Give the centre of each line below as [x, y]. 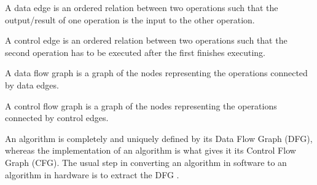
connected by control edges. [57, 118]
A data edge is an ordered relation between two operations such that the [142, 7]
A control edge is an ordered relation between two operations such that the [146, 40]
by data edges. [32, 85]
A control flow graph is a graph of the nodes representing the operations [141, 105]
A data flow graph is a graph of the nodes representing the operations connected [156, 73]
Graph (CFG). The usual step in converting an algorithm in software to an [146, 162]
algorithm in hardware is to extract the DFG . [92, 174]
